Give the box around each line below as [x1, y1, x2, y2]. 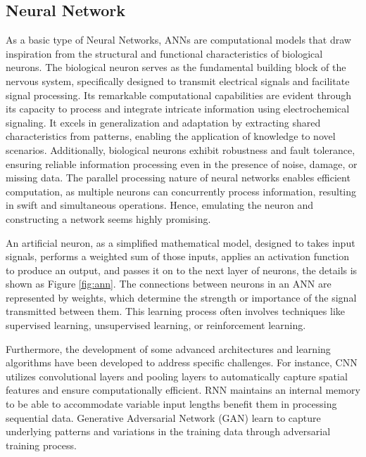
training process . [6, 437, 77, 452]
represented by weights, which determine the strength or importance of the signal [6, 290, 357, 304]
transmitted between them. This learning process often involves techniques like [6, 304, 345, 318]
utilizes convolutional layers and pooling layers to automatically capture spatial [6, 368, 348, 383]
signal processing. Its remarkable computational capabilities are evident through [6, 87, 351, 102]
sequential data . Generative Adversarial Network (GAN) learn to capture [6, 410, 321, 425]
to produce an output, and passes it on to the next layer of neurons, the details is [6, 262, 358, 277]
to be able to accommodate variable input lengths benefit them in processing [6, 397, 337, 411]
